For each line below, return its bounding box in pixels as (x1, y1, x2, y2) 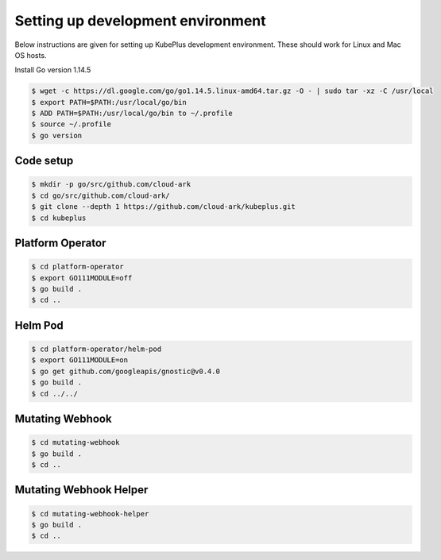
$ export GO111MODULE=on (31, 356, 129, 365)
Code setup (14, 154, 74, 168)
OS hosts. (14, 50, 47, 60)
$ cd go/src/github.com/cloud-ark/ (31, 191, 170, 200)
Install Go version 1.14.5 (14, 65, 91, 75)
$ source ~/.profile (31, 120, 111, 129)
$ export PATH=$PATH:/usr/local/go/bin (31, 98, 187, 106)
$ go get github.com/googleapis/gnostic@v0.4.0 (31, 366, 220, 376)
